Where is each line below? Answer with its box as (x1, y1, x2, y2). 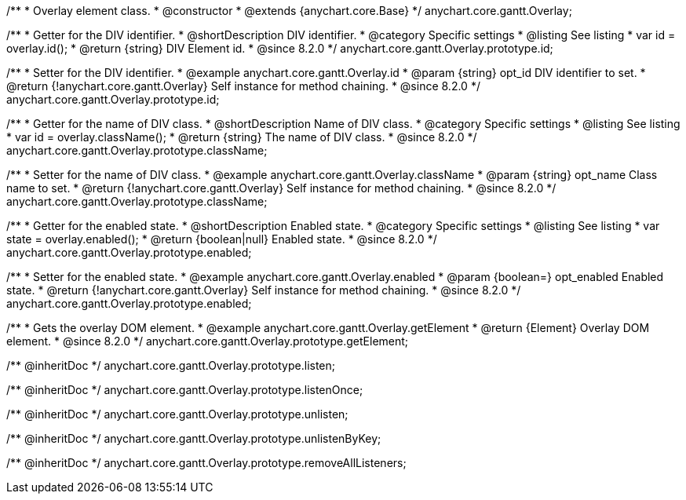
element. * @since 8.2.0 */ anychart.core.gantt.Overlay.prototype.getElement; (6, 334, 409, 348)
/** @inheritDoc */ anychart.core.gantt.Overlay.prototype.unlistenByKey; (6, 432, 381, 445)
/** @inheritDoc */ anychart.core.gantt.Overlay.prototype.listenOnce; (6, 383, 363, 396)
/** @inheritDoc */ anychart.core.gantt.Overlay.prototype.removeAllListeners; (6, 456, 407, 469)
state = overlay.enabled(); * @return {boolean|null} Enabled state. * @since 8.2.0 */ (6, 232, 437, 246)
